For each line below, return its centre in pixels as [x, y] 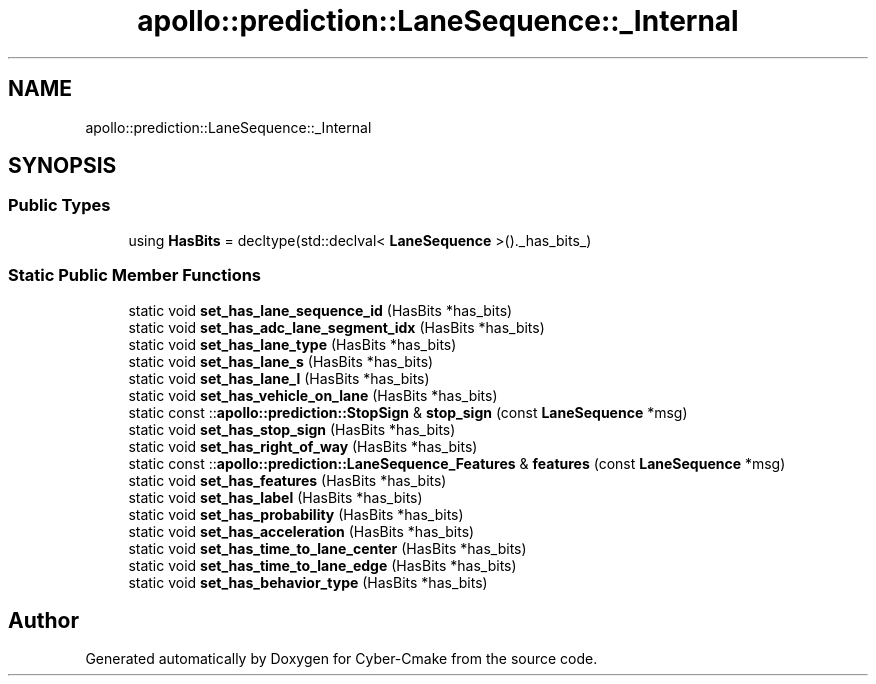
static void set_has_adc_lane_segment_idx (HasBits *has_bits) [336, 327]
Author [43, 620]
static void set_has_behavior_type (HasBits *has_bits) [308, 582]
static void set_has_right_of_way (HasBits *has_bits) [303, 446]
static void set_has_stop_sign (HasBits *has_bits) [292, 429]
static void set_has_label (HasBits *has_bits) [275, 497]
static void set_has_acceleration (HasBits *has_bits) [301, 531]
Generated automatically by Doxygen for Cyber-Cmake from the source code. [341, 659]
